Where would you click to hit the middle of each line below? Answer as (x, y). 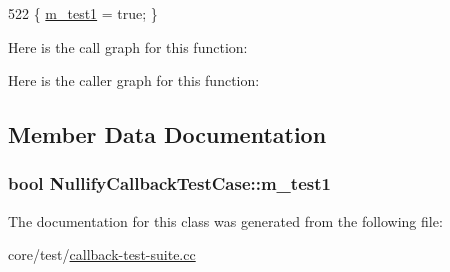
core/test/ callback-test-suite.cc (102, 254)
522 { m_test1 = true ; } (83, 13)
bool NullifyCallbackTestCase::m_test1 (169, 183)
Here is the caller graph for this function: (134, 80)
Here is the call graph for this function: (128, 46)
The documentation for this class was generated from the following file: (225, 220)
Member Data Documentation (167, 134)
